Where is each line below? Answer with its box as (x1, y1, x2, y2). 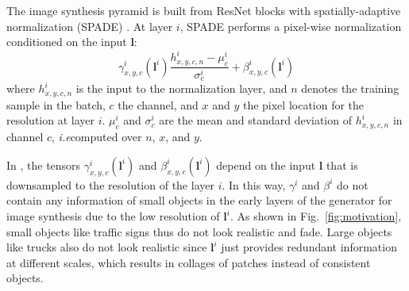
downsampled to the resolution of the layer (6, 176, 214, 193)
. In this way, (222, 176, 286, 193)
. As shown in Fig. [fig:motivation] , (230, 208, 402, 224)
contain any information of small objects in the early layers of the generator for (6, 192, 392, 209)
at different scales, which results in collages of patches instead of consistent (6, 254, 371, 270)
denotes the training (301, 80, 399, 97)
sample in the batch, (6, 96, 106, 113)
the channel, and (118, 96, 199, 113)
